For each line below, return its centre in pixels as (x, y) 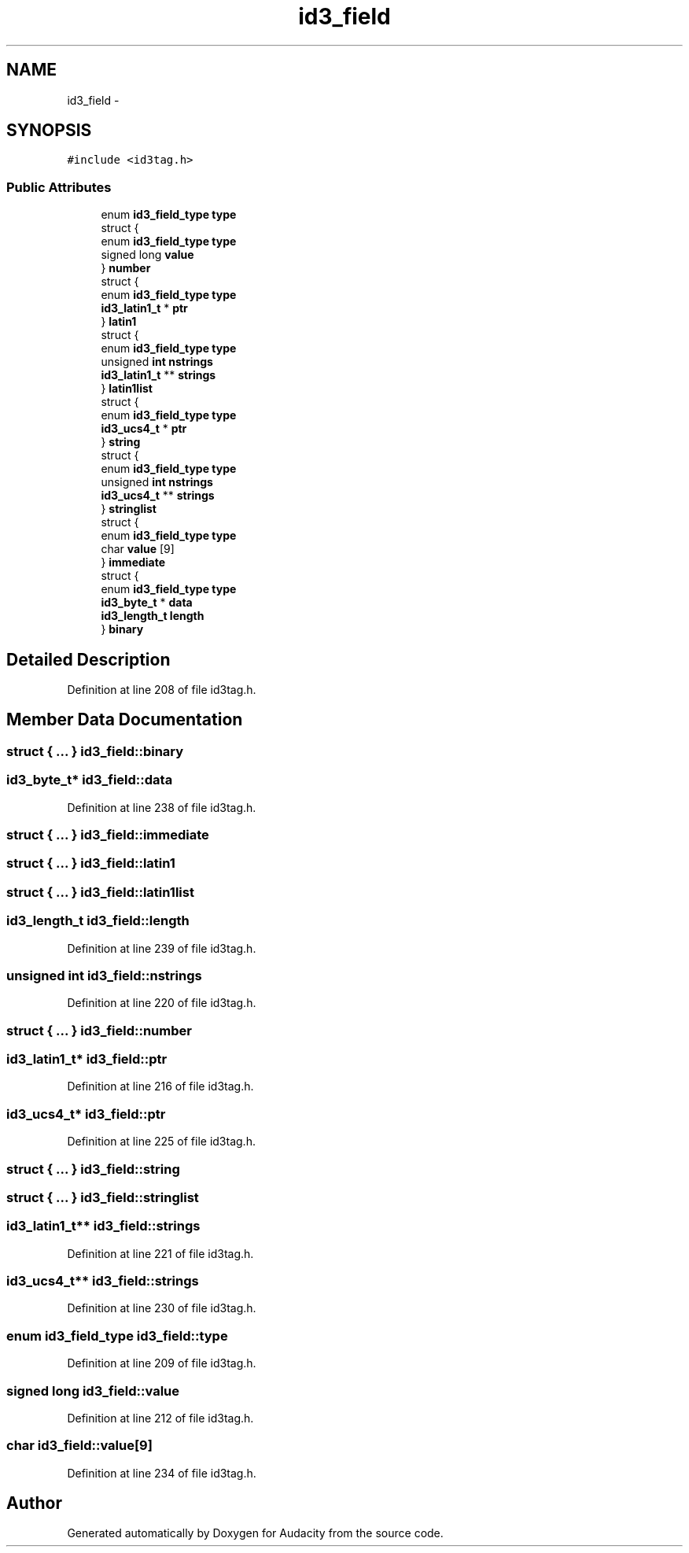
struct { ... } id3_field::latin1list (100, 892)
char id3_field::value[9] (79, 1446)
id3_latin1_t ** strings (158, 375)
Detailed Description (88, 659)
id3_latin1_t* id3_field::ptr (87, 1059)
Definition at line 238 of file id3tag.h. (162, 807)
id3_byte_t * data (147, 603)
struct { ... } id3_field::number (99, 1030)
